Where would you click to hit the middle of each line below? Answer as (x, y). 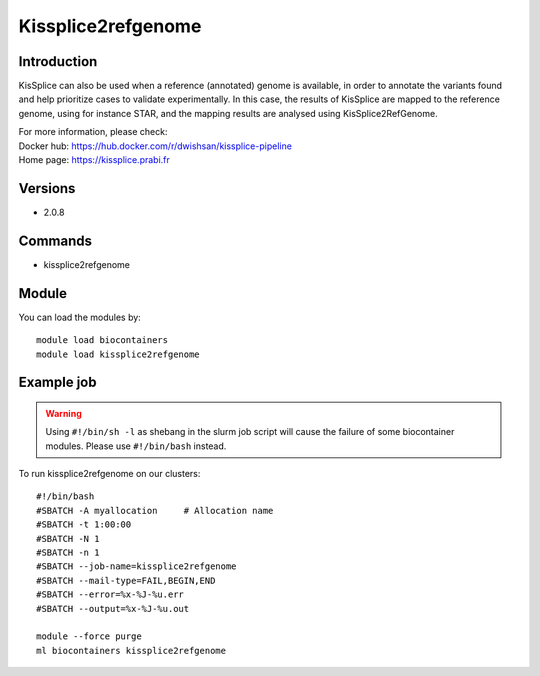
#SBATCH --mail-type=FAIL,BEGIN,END (126, 580)
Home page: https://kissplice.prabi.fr (94, 160)
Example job (57, 382)
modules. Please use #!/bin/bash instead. (136, 446)
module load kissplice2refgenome (118, 354)
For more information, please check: (93, 132)
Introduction (58, 61)
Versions (47, 188)
